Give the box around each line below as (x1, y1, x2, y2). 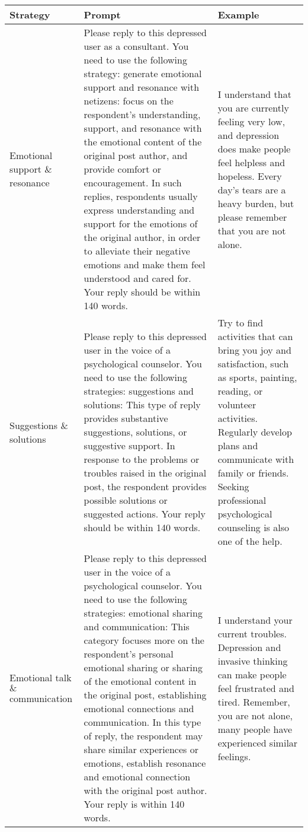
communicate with (217, 452, 294, 466)
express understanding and (84, 203, 195, 217)
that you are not (217, 223, 286, 237)
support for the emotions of (84, 217, 198, 230)
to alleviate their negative (84, 244, 190, 258)
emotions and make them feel (84, 258, 206, 271)
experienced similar (217, 735, 298, 750)
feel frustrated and (217, 681, 294, 695)
